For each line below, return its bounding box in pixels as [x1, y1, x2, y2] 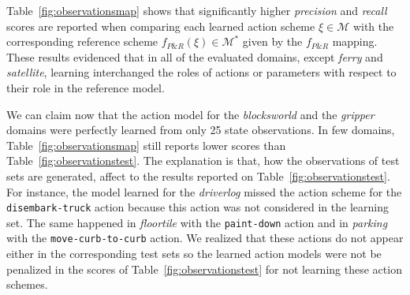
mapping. [332, 33, 378, 50]
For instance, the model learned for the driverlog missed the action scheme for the [6, 183, 402, 200]
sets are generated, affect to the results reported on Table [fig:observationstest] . [6, 167, 390, 184]
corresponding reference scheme [6, 33, 158, 50]
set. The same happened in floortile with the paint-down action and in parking [6, 214, 388, 230]
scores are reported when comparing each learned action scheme [6, 17, 315, 34]
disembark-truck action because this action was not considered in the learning [6, 199, 389, 215]
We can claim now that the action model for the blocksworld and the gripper [6, 106, 375, 122]
